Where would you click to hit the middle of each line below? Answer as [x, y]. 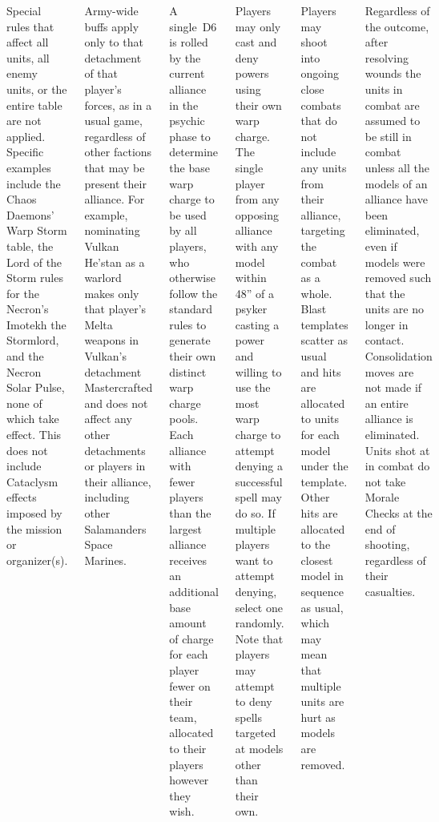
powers [252, 73]
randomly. [260, 623]
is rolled [189, 42]
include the [34, 183]
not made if [393, 387]
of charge [191, 638]
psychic [187, 121]
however [189, 780]
